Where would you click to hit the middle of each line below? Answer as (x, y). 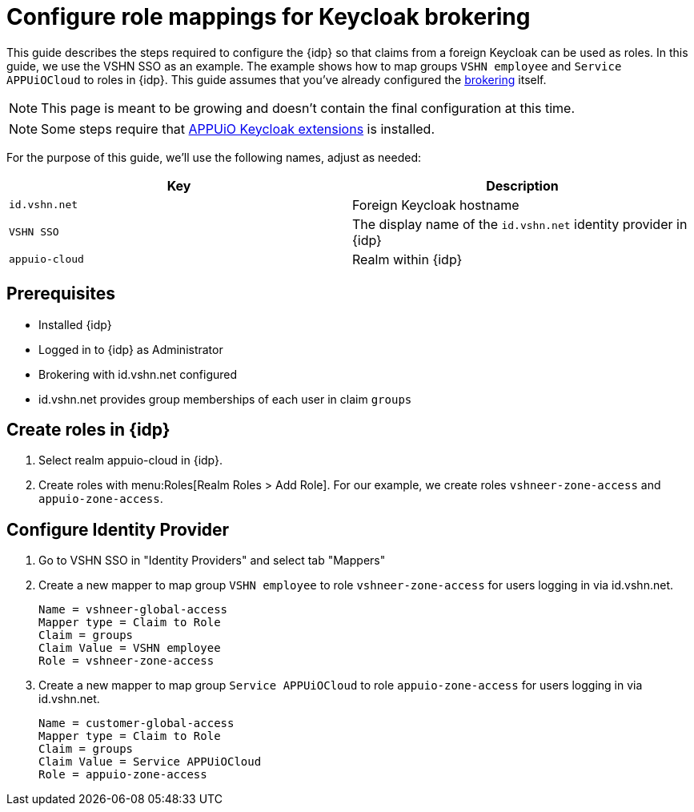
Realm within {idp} (407, 259)
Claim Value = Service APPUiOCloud (150, 762)
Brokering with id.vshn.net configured (138, 374)
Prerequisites (61, 294)
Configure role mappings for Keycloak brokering (269, 17)
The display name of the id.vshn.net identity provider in (520, 224)
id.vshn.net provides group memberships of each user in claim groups (225, 399)
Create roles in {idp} (88, 430)
